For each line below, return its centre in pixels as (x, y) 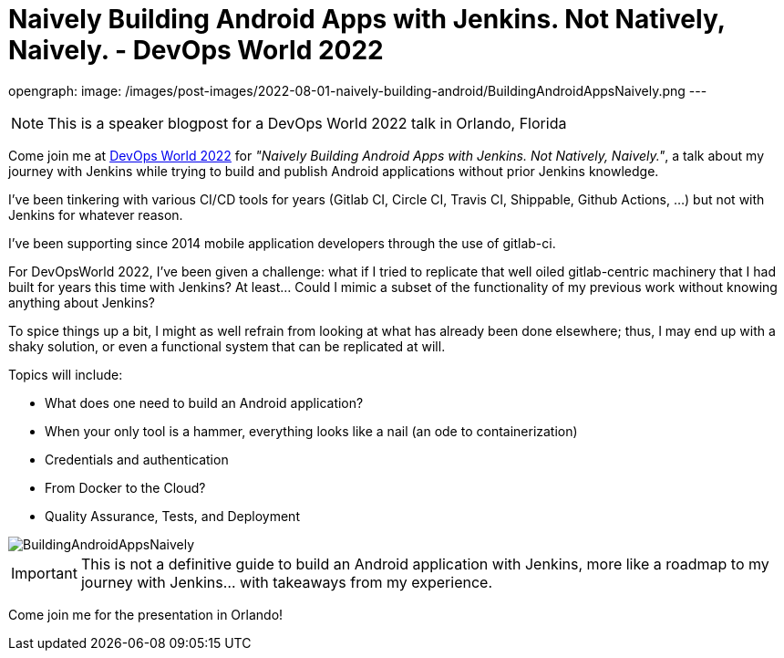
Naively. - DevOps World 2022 (196, 50)
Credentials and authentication (137, 459)
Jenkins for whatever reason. (96, 214)
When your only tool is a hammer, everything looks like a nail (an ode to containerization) (311, 431)
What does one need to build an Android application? (204, 402)
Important (44, 573)
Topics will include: (66, 374)
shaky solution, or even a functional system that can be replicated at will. (227, 346)
